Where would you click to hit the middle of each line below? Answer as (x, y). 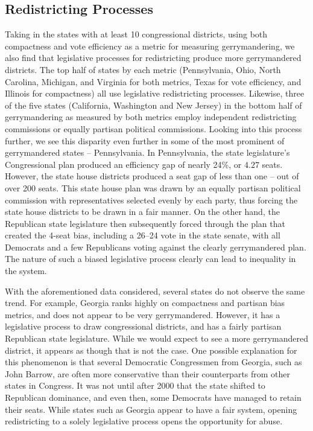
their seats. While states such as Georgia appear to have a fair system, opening (151, 409)
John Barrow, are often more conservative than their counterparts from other (148, 373)
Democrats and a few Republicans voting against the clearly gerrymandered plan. (156, 247)
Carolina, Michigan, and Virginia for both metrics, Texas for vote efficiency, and (153, 81)
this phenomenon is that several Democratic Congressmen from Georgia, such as (153, 362)
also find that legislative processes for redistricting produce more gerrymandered (153, 58)
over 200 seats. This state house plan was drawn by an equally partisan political (153, 187)
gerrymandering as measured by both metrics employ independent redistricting (151, 117)
